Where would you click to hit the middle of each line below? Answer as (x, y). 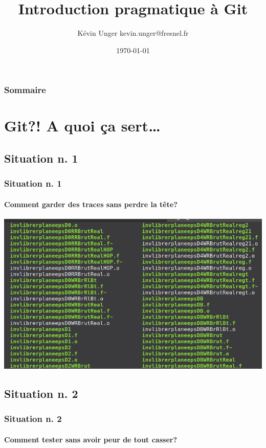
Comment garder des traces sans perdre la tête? (91, 204)
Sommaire (25, 90)
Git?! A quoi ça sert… (82, 126)
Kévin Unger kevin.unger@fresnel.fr (133, 33)
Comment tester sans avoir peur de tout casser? (91, 439)
